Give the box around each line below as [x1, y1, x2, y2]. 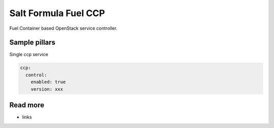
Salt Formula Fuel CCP [9, 8, 105, 19]
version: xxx [30, 86, 63, 92]
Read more [9, 101, 45, 109]
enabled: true [30, 79, 66, 85]
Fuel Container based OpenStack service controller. [9, 25, 118, 31]
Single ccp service [9, 51, 48, 57]
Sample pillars [9, 38, 56, 47]
